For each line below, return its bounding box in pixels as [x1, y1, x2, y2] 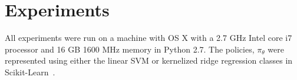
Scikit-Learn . [5, 65, 55, 78]
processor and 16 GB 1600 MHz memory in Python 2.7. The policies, [5, 43, 255, 55]
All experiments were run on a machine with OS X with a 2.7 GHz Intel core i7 [5, 32, 292, 44]
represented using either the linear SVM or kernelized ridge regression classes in [5, 54, 293, 67]
